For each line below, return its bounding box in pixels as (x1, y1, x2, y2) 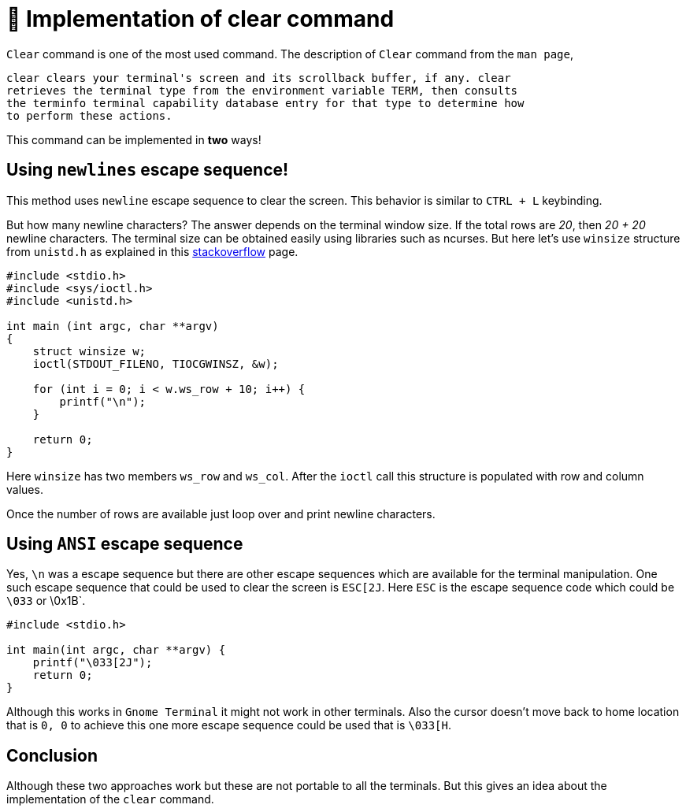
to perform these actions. (6, 109, 172, 122)
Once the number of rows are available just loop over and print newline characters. (6, 506, 436, 521)
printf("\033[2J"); (32, 656, 153, 669)
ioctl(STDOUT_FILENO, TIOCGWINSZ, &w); (32, 357, 279, 370)
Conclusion (6, 745, 98, 766)
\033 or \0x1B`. (6, 594, 86, 608)
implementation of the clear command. (6, 792, 214, 806)
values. (6, 482, 43, 496)
